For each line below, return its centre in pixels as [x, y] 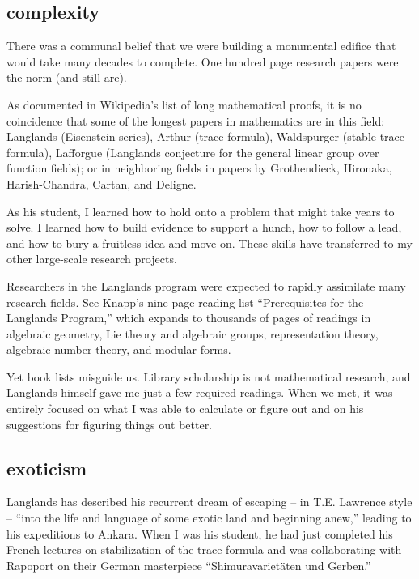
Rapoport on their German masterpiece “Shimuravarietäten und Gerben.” [189, 565]
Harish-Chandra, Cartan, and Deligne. [102, 183]
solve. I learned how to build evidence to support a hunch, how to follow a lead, [204, 227]
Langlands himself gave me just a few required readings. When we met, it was [200, 392]
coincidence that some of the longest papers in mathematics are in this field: [196, 120]
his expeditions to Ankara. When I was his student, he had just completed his [200, 533]
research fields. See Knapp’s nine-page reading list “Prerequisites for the [185, 302]
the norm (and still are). [67, 77]
